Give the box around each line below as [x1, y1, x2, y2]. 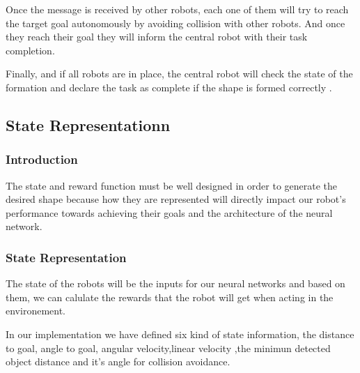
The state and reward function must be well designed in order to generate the [6, 178, 338, 192]
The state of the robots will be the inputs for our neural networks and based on [6, 276, 345, 291]
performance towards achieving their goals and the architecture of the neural [6, 205, 333, 220]
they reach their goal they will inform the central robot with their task [6, 29, 308, 44]
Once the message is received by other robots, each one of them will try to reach [6, 2, 349, 16]
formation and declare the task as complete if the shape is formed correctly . [6, 79, 332, 94]
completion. [6, 43, 55, 57]
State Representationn [6, 114, 171, 135]
